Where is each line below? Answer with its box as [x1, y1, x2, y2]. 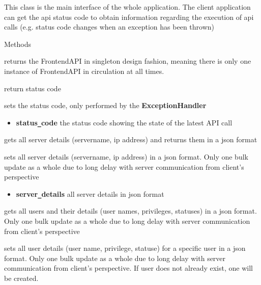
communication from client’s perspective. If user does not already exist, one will [4, 263, 253, 273]
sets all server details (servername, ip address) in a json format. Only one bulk [4, 151, 248, 162]
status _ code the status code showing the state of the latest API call [16, 117, 233, 127]
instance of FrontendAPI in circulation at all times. [4, 65, 164, 76]
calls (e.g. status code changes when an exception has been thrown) [4, 21, 214, 32]
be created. [4, 273, 39, 283]
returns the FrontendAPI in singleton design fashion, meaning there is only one [4, 56, 251, 66]
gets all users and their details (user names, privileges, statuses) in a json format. [4, 205, 257, 216]
